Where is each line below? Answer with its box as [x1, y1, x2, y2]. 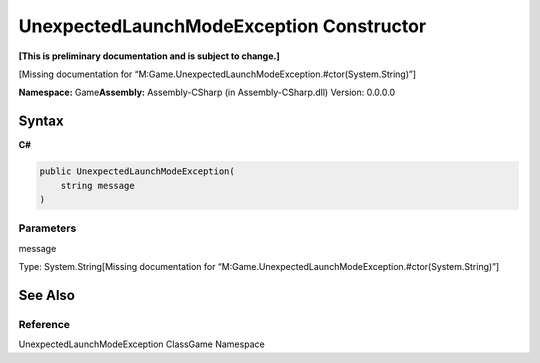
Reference [18, 317, 70, 331]
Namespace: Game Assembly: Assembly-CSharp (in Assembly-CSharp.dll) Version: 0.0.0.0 [18, 86, 395, 99]
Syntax [18, 113, 64, 130]
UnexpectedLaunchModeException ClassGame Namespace [18, 338, 265, 350]
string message [60, 180, 135, 191]
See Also [18, 286, 75, 304]
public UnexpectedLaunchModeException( [39, 166, 235, 177]
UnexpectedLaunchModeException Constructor [18, 15, 427, 37]
